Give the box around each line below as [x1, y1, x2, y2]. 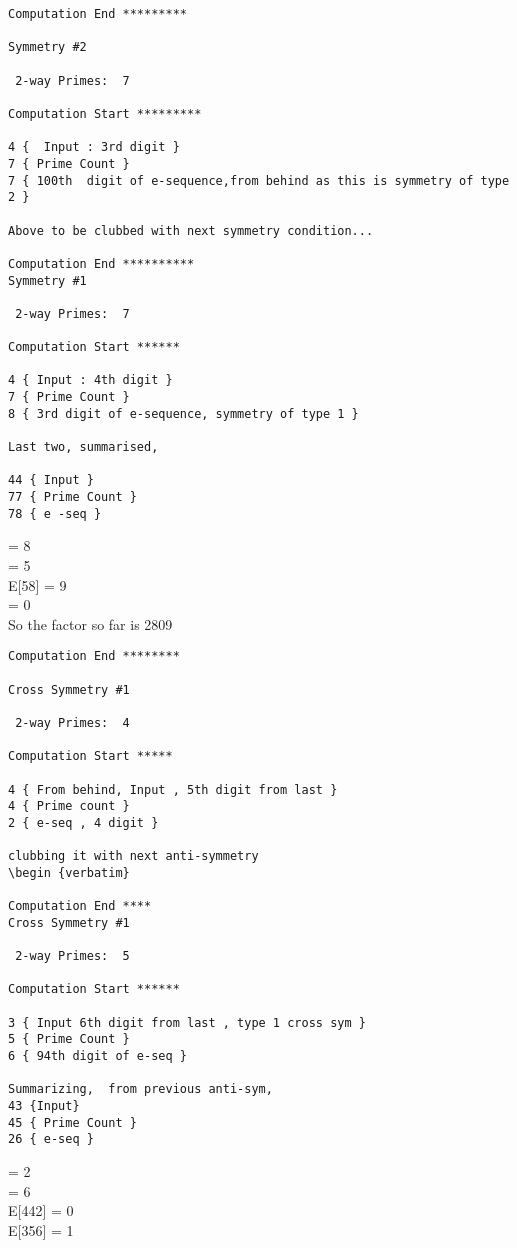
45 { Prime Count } [8, 1115, 137, 1130]
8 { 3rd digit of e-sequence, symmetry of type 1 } [8, 406, 359, 421]
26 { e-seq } [8, 1132, 94, 1147]
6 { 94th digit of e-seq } [8, 1049, 187, 1064]
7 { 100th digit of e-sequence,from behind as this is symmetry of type [8, 173, 510, 188]
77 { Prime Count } [8, 490, 137, 505]
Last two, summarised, [8, 440, 159, 455]
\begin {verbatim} [8, 865, 130, 880]
